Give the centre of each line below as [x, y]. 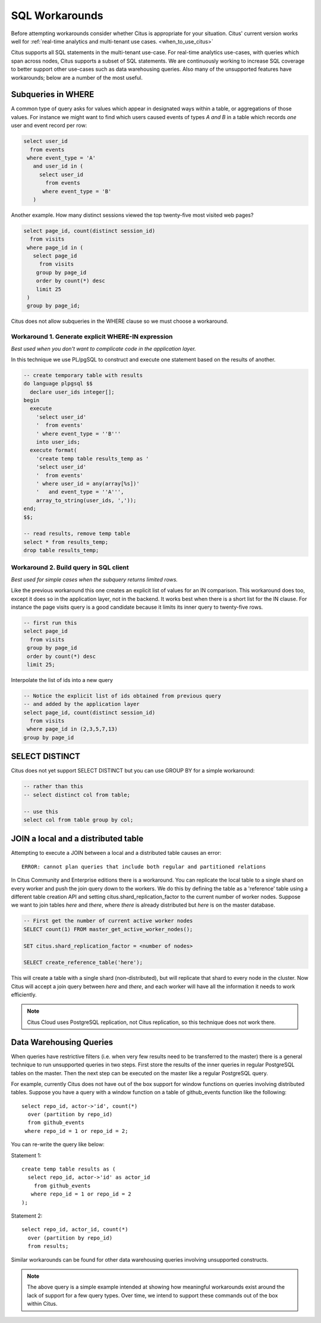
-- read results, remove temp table [77, 534]
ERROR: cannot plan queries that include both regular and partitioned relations [144, 866]
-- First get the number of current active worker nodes [108, 921]
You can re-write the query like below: [58, 1144]
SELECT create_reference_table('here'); [83, 963]
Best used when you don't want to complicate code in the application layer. [103, 348]
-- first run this [50, 623]
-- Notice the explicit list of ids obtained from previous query [122, 696]
